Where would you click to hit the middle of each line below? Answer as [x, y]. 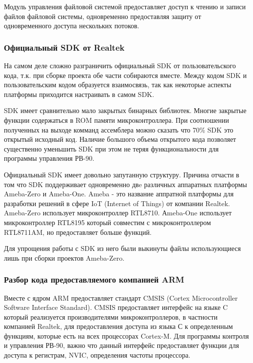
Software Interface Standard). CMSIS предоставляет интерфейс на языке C [116, 307]
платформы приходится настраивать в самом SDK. [79, 94]
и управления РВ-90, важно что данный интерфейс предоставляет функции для [122, 345]
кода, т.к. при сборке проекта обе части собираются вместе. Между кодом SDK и [125, 75]
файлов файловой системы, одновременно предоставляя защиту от [103, 16]
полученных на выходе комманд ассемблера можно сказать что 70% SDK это [119, 129]
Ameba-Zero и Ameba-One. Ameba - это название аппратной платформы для [119, 194]
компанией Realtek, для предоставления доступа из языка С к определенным [118, 326]
